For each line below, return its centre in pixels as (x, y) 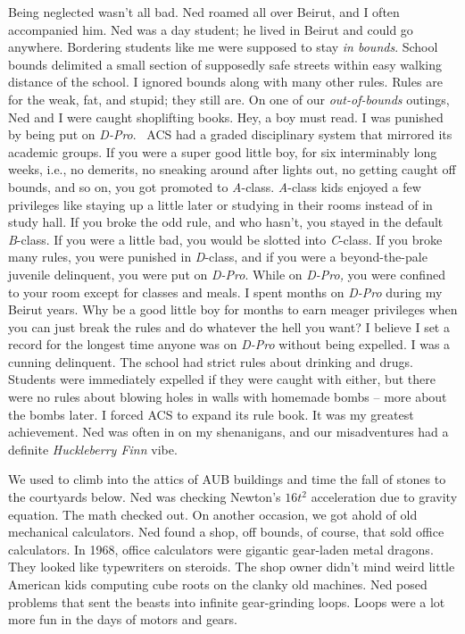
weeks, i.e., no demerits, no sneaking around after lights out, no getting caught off (232, 169)
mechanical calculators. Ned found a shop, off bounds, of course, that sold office (226, 532)
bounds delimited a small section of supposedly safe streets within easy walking (225, 64)
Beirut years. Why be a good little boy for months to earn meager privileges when (233, 309)
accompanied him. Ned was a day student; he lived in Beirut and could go (211, 29)
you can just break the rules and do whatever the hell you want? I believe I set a (229, 326)
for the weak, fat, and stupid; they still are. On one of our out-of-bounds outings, (229, 99)
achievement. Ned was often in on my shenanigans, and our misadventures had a (228, 432)
